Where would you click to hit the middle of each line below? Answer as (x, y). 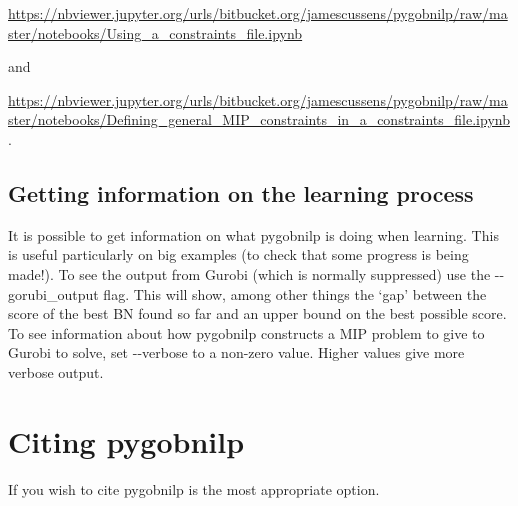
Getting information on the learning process (241, 192)
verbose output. (56, 371)
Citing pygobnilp (126, 440)
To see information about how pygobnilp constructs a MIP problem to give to (246, 332)
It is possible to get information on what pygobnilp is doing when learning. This (253, 234)
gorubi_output (53, 293)
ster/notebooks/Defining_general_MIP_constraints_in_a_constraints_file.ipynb (259, 119)
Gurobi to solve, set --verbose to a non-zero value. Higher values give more (236, 352)
